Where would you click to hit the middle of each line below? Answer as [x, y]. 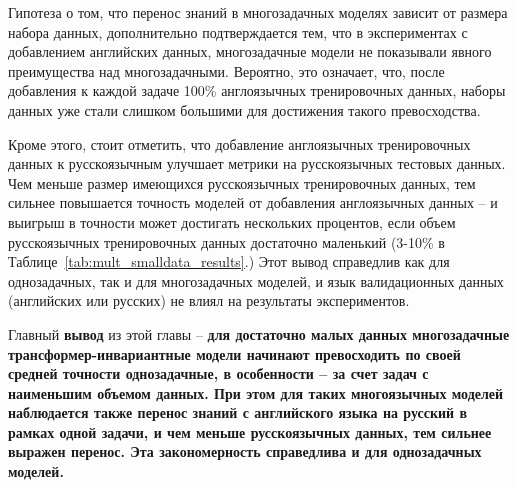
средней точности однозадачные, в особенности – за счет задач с [218, 373]
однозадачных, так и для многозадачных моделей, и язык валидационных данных [256, 280]
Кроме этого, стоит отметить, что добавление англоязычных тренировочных [239, 143]
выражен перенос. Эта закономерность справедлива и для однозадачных [245, 451]
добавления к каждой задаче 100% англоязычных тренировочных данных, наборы [257, 90]
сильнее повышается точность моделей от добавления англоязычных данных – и [253, 202]
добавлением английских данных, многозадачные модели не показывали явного [250, 51]
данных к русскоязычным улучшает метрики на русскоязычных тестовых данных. [257, 163]
